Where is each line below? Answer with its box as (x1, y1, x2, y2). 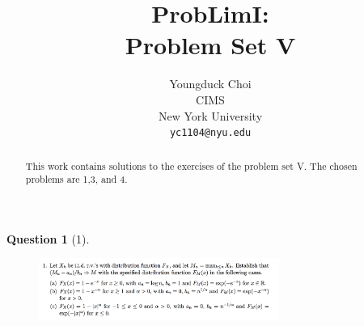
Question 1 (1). (6, 230, 90, 247)
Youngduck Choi (169, 75, 252, 92)
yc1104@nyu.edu (169, 127, 252, 139)
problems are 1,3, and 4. (25, 172, 128, 186)
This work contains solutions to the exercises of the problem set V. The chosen (25, 159, 358, 172)
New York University (158, 107, 263, 124)
